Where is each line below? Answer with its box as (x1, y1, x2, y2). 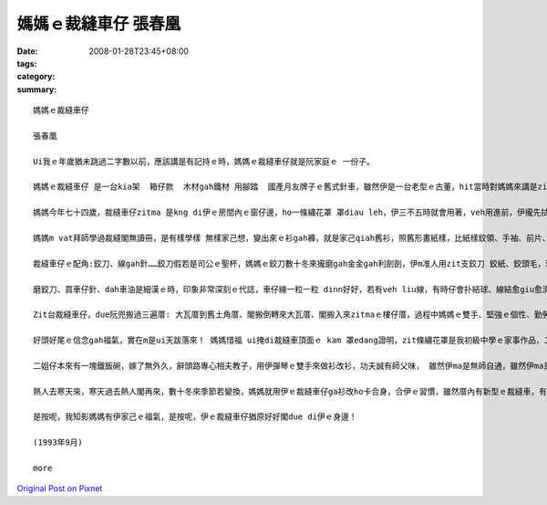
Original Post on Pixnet (16, 483, 103, 494)
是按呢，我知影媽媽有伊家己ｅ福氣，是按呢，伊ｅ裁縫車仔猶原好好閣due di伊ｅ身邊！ (33, 412, 357, 422)
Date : (16, 46, 38, 57)
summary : (16, 83, 57, 95)
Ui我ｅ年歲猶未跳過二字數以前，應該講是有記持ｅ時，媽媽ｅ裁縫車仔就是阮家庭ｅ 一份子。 (33, 156, 376, 166)
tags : (16, 58, 37, 68)
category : (16, 71, 56, 82)
